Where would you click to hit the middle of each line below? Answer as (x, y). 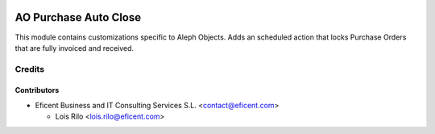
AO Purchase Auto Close (78, 17)
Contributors (37, 90)
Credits (29, 69)
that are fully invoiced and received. (75, 48)
